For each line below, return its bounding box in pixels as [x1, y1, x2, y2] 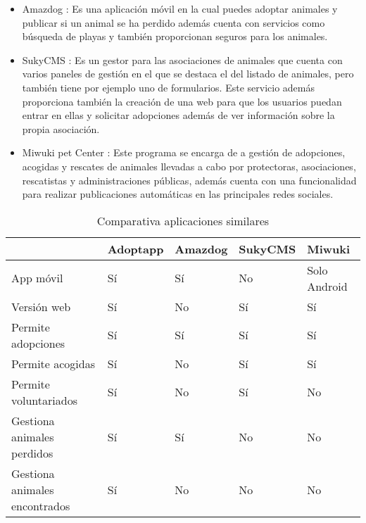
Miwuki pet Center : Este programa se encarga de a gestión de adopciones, [22, 145, 346, 160]
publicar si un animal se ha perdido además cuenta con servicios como [22, 15, 325, 30]
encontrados [11, 497, 70, 514]
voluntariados [11, 391, 77, 408]
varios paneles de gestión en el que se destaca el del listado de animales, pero [22, 66, 354, 81]
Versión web [11, 298, 71, 315]
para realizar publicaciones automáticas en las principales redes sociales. [22, 187, 334, 201]
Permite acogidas [11, 355, 96, 372]
